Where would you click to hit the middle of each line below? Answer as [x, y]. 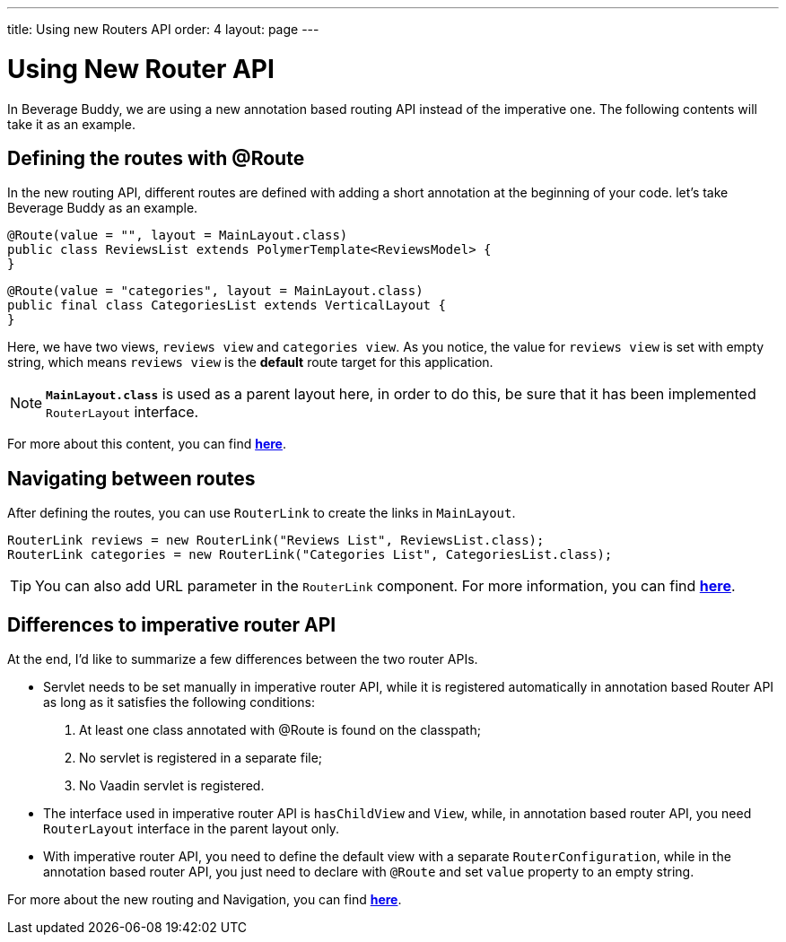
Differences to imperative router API [172, 624]
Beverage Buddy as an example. [103, 208]
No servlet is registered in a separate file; [201, 758]
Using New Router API [141, 69]
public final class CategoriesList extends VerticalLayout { [227, 305]
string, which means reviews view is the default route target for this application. [250, 362]
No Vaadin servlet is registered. [172, 786]
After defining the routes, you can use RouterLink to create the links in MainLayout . [262, 513]
